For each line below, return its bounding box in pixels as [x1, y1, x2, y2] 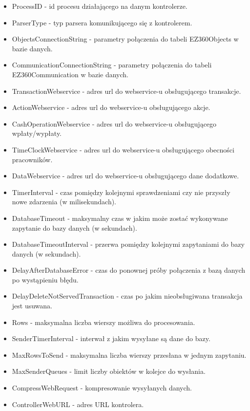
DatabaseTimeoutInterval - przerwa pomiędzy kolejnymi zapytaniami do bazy [12, 239, 245, 249]
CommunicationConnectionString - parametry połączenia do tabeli [12, 60, 212, 70]
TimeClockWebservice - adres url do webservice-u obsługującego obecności [12, 144, 234, 154]
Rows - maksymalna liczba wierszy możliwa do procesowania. [12, 317, 195, 327]
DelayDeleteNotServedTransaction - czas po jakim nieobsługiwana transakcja [12, 291, 243, 301]
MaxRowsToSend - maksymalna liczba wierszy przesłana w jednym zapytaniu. [12, 349, 247, 360]
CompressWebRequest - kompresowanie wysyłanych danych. [12, 383, 192, 393]
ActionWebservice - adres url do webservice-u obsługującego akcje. [12, 102, 210, 112]
